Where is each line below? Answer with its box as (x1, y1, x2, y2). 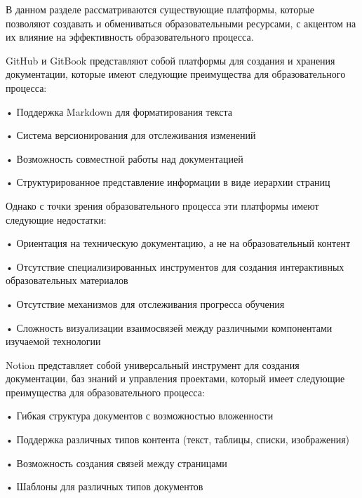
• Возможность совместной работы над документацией (6, 151, 243, 166)
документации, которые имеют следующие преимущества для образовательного (6, 67, 346, 81)
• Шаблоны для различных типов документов (6, 479, 203, 494)
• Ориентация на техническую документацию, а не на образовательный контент (6, 236, 351, 250)
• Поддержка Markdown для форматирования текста (6, 104, 233, 119)
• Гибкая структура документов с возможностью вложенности (6, 408, 274, 423)
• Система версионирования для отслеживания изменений (6, 128, 256, 142)
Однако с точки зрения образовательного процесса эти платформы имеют (6, 198, 319, 213)
